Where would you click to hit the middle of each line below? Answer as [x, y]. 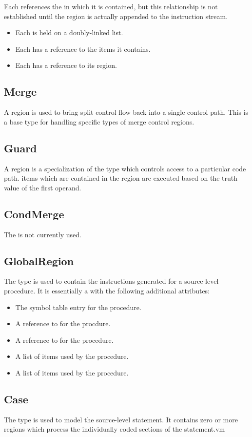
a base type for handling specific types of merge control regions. [99, 121]
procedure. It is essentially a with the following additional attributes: [107, 290]
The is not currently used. [43, 234]
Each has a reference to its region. [66, 65]
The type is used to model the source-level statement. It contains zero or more [121, 419]
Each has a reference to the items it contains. [83, 49]
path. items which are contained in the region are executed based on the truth [121, 178]
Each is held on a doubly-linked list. [69, 32]
